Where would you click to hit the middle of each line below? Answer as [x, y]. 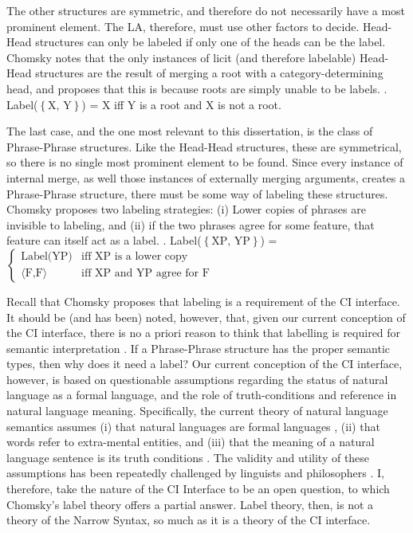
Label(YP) [47, 257]
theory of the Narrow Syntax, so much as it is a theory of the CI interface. [189, 520]
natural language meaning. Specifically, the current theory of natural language [197, 411]
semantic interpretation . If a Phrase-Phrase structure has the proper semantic [199, 348]
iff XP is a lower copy [134, 257]
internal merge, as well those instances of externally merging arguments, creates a [206, 177]
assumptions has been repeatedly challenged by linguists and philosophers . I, [195, 473]
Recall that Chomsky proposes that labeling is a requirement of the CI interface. [203, 301]
